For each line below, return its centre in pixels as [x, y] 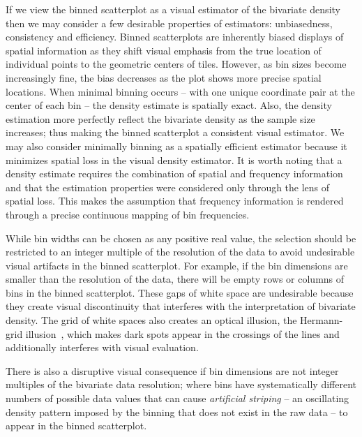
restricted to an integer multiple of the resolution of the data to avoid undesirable [180, 252]
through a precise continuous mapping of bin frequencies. [128, 214]
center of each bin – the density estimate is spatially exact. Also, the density [169, 105]
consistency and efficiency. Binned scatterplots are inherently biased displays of [175, 37]
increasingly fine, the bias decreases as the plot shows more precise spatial [164, 77]
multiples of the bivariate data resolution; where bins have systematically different [181, 384]
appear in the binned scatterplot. [76, 425]
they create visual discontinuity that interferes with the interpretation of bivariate [181, 306]
